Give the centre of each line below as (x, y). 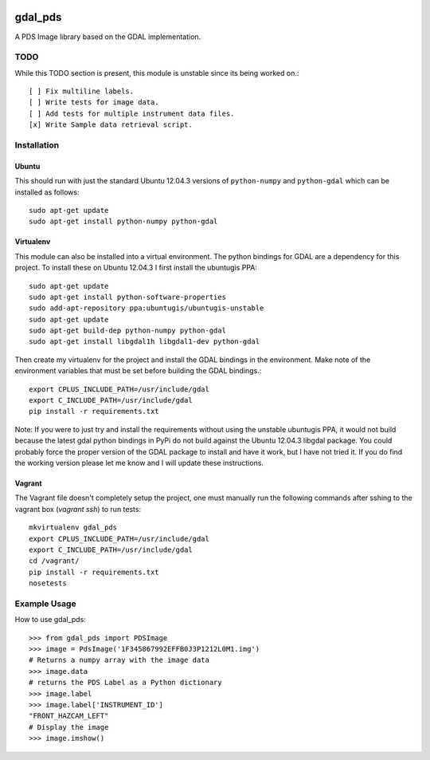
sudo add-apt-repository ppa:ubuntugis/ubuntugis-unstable (147, 308)
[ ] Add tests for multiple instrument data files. (132, 113)
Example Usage (45, 604)
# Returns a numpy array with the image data (119, 660)
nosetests (48, 583)
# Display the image (69, 727)
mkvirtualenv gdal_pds (73, 528)
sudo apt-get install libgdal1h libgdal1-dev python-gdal (145, 342)
